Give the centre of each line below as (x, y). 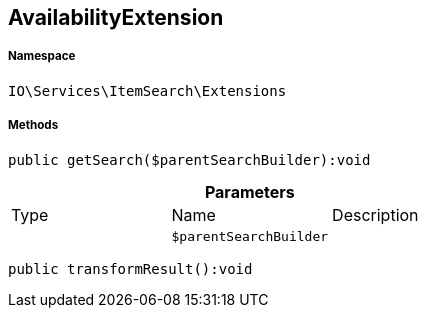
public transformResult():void (130, 268)
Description (375, 214)
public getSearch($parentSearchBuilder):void (189, 159)
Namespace (42, 56)
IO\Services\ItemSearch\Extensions (147, 90)
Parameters (249, 191)
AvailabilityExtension (116, 17)
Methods (33, 125)
